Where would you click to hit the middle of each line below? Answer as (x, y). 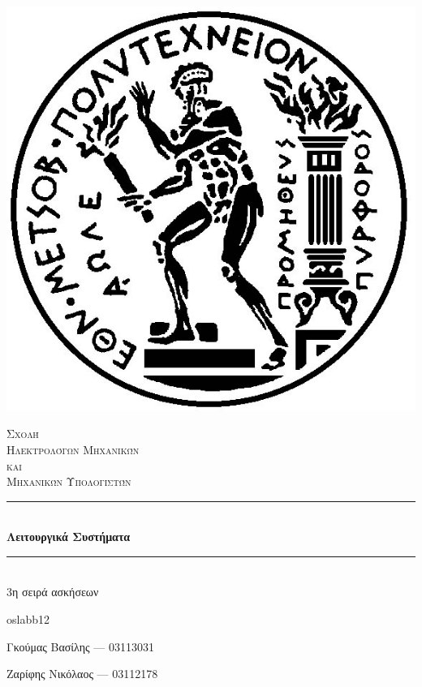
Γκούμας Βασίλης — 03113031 (80, 646)
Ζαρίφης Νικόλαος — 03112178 (82, 674)
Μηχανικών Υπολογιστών (69, 481)
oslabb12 (28, 619)
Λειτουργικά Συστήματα (69, 537)
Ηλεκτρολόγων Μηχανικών (73, 449)
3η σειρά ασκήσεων (53, 592)
